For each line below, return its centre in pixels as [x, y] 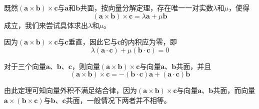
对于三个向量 [25, 66]
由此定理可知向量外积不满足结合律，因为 [70, 90]
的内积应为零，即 [149, 42]
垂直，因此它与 [93, 42]
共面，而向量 [234, 90]
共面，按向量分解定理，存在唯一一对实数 [147, 7]
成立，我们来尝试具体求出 [46, 25]
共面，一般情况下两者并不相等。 [118, 100]
